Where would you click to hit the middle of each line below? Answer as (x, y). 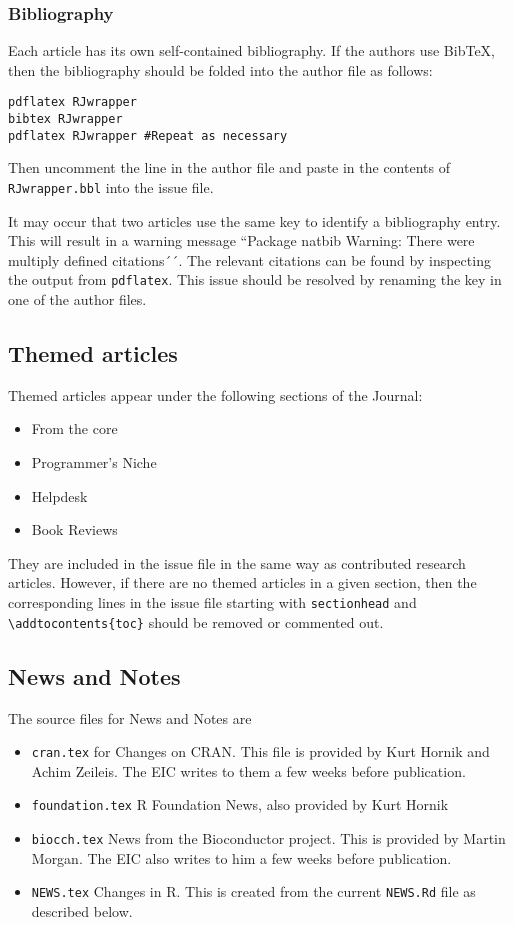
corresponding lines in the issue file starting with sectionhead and (212, 602)
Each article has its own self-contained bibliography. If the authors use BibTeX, (252, 50)
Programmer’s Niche (94, 462)
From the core (74, 428)
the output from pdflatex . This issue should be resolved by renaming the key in (255, 279)
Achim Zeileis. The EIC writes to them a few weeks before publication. (248, 770)
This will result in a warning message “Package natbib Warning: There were (241, 240)
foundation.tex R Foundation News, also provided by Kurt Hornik (240, 804)
